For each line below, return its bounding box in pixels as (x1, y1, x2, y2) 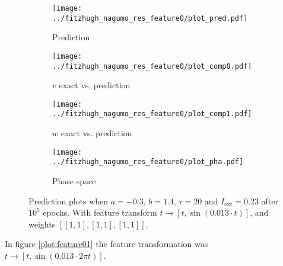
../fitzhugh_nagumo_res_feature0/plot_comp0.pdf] (52, 62, 252, 70)
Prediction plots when (28, 194, 109, 207)
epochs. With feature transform (43, 206, 157, 219)
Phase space (52, 175, 96, 187)
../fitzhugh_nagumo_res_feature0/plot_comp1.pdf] (52, 110, 252, 118)
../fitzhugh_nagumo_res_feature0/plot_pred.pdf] (52, 14, 248, 23)
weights (28, 217, 56, 230)
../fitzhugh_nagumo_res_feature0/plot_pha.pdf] (52, 158, 244, 166)
